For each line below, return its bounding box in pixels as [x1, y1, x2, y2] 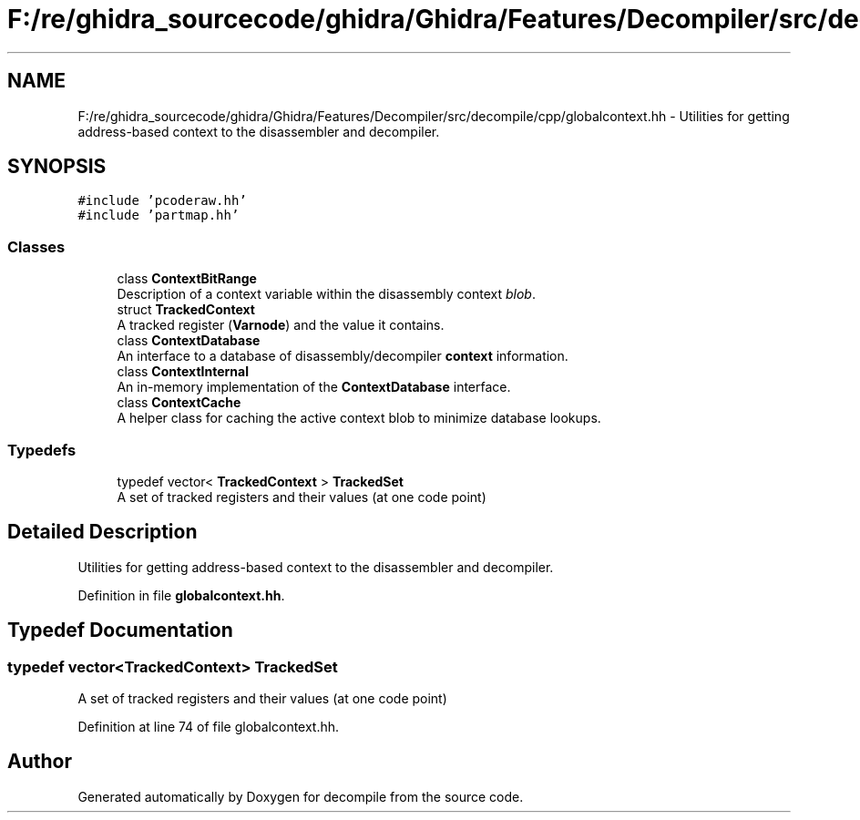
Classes [7, 237, 66, 256]
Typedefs [7, 440, 77, 459]
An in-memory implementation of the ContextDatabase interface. [117, 379, 511, 395]
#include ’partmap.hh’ [77, 208, 240, 223]
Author [7, 750, 72, 774]
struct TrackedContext [117, 302, 255, 318]
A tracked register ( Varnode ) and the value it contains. [117, 317, 445, 333]
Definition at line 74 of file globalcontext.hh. [77, 719, 340, 734]
